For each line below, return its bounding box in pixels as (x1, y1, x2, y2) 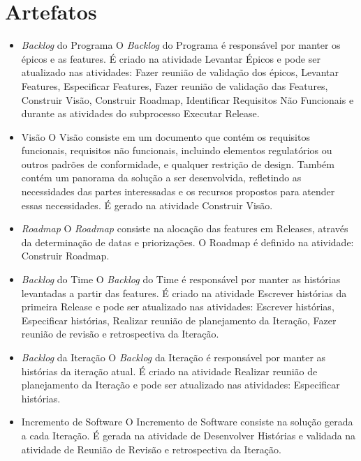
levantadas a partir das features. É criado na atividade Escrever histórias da (21, 285, 347, 300)
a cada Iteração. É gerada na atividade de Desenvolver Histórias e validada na (21, 428, 356, 442)
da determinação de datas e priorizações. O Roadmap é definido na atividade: (21, 234, 354, 249)
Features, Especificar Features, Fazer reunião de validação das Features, (21, 78, 328, 93)
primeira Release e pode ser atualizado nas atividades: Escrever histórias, (21, 299, 334, 314)
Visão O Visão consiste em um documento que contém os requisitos (21, 129, 310, 144)
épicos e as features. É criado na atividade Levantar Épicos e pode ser (21, 51, 321, 66)
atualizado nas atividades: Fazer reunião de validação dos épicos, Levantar (21, 65, 339, 80)
